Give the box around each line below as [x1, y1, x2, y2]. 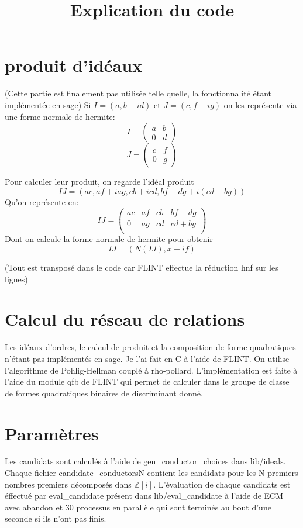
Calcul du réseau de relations [5, 307, 245, 331]
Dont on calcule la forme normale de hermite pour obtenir [5, 233, 213, 245]
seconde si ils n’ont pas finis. [5, 512, 106, 524]
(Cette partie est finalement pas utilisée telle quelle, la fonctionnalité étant [5, 87, 272, 99]
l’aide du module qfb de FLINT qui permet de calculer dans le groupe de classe [5, 375, 290, 388]
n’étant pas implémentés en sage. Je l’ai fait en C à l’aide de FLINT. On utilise [5, 352, 290, 364]
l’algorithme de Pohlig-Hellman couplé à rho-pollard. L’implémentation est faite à [5, 364, 298, 376]
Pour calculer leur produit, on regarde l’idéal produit [5, 175, 194, 188]
